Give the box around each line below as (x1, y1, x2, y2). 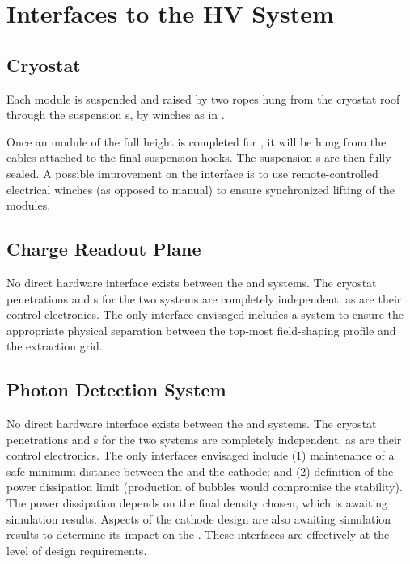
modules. (6, 197, 51, 214)
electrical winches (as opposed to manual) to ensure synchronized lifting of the (6, 180, 395, 197)
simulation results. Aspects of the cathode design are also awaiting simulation (6, 510, 391, 527)
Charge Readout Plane (6, 236, 201, 261)
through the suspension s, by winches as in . (6, 106, 225, 123)
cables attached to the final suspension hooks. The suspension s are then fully (6, 149, 391, 166)
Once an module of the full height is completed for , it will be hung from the (6, 133, 387, 150)
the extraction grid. (6, 337, 103, 354)
